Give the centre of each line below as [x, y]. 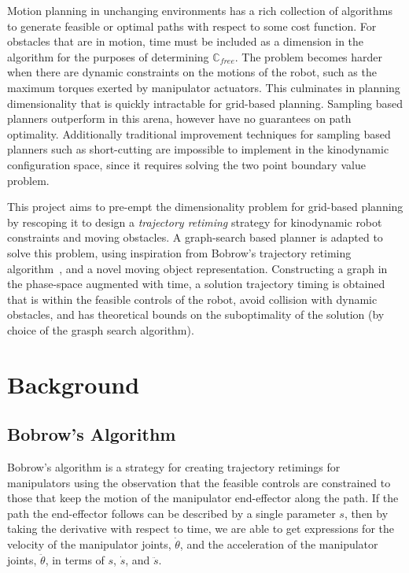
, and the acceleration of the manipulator [279, 544]
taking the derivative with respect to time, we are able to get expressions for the [201, 529]
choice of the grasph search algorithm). [101, 329]
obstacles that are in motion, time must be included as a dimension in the [186, 41]
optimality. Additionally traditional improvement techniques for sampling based [199, 133]
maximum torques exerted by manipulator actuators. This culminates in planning [204, 87]
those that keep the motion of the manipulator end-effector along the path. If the [203, 498]
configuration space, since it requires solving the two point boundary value [186, 164]
